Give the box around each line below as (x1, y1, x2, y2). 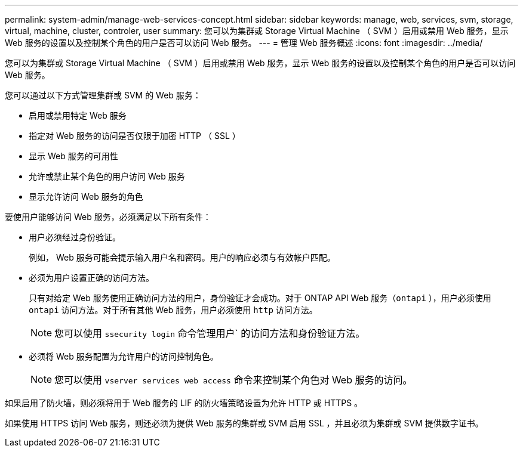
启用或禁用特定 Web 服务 (29, 110, 127, 120)
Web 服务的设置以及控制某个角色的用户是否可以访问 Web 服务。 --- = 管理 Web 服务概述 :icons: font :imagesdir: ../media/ (5, 38, 483, 48)
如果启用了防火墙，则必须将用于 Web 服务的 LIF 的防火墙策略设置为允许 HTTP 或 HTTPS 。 (5, 398, 363, 408)
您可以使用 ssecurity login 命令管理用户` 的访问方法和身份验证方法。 (54, 327, 365, 339)
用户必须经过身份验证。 (29, 232, 121, 242)
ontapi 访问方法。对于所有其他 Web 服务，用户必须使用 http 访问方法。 (29, 305, 318, 315)
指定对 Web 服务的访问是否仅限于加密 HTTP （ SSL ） (29, 131, 241, 141)
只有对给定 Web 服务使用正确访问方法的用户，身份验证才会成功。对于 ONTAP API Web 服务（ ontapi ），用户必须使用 (29, 293, 491, 303)
